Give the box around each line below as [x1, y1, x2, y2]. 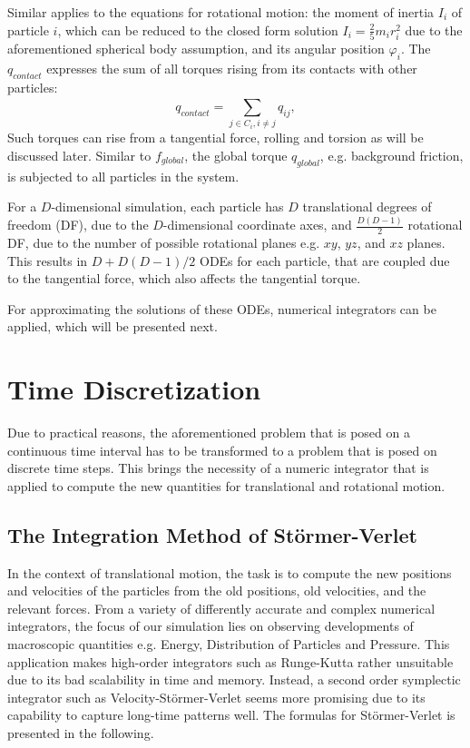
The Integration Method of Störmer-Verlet [7, 520, 418, 548]
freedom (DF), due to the [7, 215, 149, 234]
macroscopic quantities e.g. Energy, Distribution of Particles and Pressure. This [7, 634, 450, 653]
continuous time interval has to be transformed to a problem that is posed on [7, 440, 437, 459]
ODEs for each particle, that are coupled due [199, 251, 450, 270]
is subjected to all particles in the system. [7, 166, 240, 185]
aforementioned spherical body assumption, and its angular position [7, 38, 385, 57]
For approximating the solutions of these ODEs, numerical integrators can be [7, 299, 436, 318]
